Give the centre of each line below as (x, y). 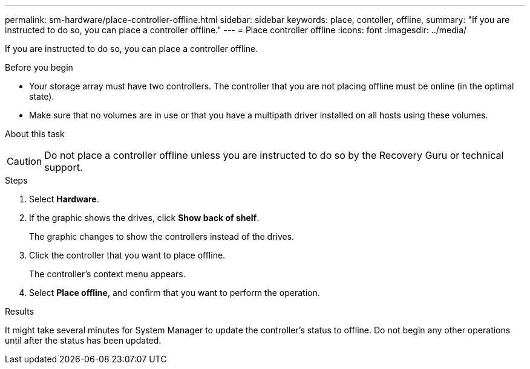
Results (20, 311)
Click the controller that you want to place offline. (127, 255)
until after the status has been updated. (83, 340)
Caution (25, 161)
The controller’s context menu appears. (107, 274)
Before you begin (39, 67)
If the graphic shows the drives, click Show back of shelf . (144, 218)
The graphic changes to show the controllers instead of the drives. (162, 236)
